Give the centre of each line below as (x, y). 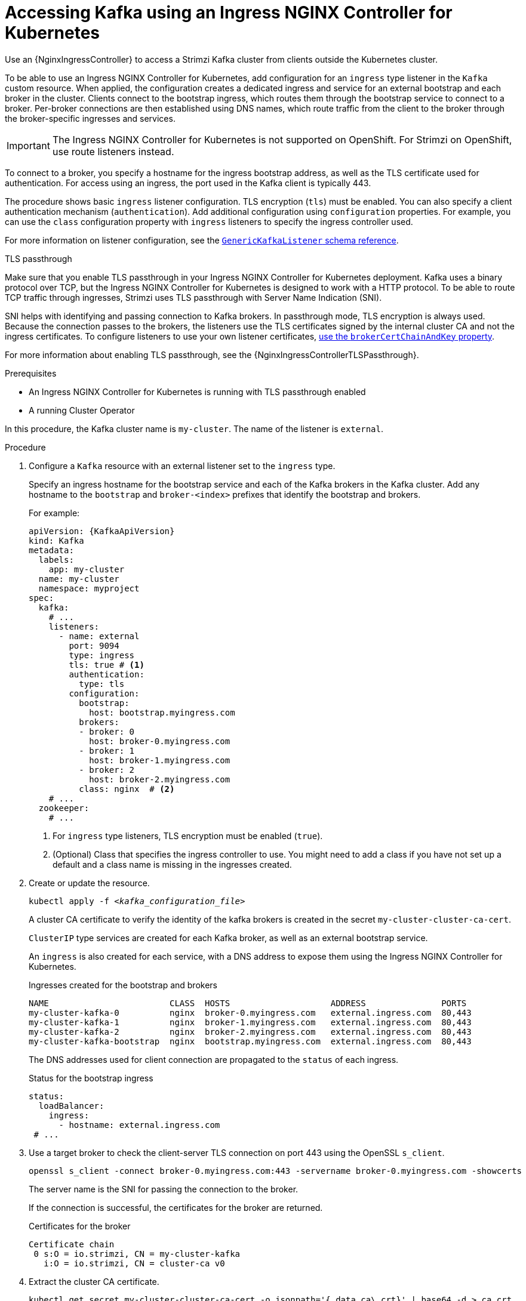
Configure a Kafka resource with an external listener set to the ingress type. (182, 465)
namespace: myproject (89, 588)
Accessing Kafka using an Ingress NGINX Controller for (229, 13)
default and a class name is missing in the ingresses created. (172, 864)
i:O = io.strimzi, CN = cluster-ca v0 (134, 1263)
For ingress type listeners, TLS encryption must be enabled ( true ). (188, 836)
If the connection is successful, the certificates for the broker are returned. (176, 1207)
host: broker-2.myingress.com (160, 779)
